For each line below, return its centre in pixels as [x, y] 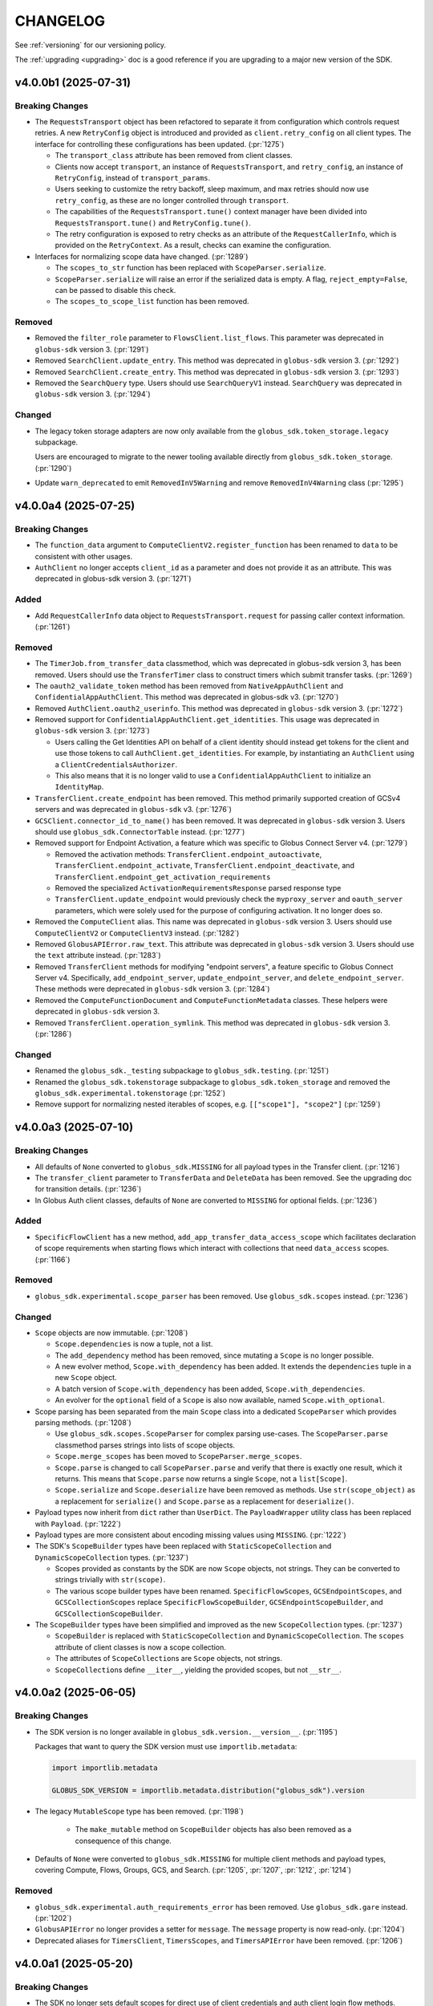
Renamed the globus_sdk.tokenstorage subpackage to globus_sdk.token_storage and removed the [212, 1082]
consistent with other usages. [84, 556]
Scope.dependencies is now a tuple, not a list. [134, 1344]
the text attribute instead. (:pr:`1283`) [98, 956]
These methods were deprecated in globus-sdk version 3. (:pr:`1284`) [152, 989]
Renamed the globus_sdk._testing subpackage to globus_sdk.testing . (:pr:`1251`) [182, 1070]
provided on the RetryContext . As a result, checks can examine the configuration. [193, 246]
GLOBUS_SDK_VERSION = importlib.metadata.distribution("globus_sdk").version [208, 1790]
